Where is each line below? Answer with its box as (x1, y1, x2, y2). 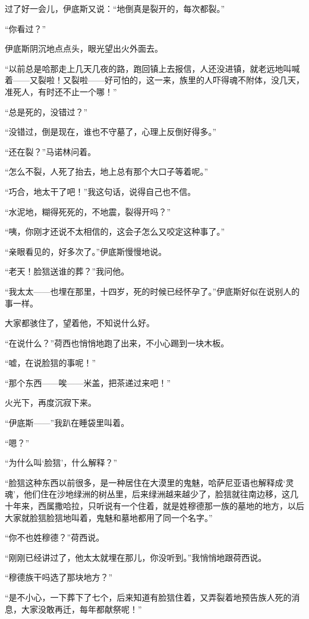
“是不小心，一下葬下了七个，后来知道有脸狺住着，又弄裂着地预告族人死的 (5, 591, 292, 603)
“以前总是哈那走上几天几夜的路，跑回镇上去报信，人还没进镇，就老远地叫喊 (5, 62, 300, 74)
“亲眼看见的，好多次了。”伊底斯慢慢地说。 (5, 245, 167, 257)
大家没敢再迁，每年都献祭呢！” (21, 602, 142, 615)
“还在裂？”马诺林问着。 (5, 145, 96, 157)
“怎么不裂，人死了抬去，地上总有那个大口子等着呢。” (5, 165, 209, 178)
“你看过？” (5, 22, 46, 34)
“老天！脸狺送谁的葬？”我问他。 (5, 265, 130, 277)
